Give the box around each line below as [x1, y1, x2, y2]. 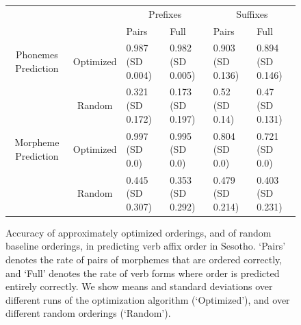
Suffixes [236, 6, 268, 21]
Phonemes [16, 47, 58, 62]
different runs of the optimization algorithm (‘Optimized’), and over [5, 292, 290, 306]
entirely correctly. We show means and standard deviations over [5, 279, 273, 293]
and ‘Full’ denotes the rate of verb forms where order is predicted [5, 265, 280, 280]
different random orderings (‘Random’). [5, 306, 171, 320]
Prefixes [148, 6, 182, 21]
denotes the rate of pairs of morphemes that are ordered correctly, [5, 252, 283, 266]
